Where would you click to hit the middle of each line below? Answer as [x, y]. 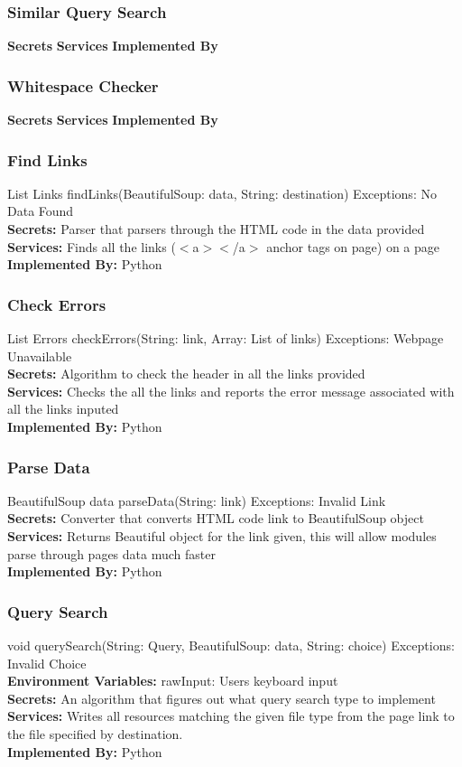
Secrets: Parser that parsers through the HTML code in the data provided [216, 229]
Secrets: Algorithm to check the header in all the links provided [186, 374]
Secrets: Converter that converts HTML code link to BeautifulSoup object [216, 518]
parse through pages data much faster [111, 553]
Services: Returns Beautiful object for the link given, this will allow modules [222, 536]
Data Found [41, 211]
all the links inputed [63, 409]
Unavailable [40, 355]
